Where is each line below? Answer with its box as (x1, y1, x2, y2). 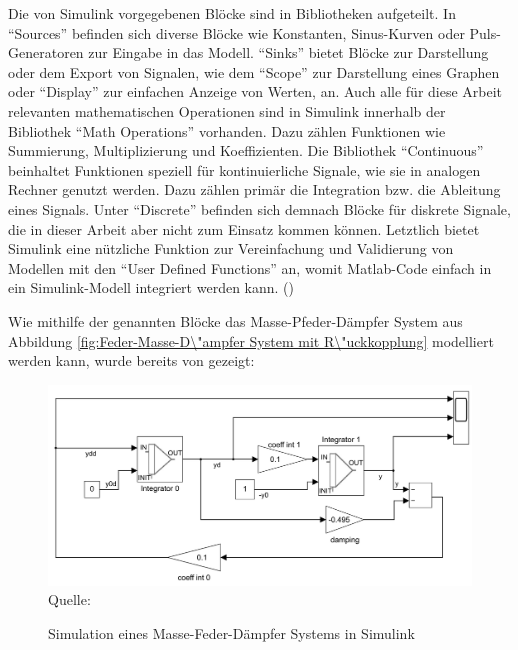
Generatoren (8, 42, 84, 63)
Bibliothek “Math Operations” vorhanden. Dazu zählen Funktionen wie (8, 120, 446, 141)
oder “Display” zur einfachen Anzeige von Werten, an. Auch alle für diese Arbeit (8, 81, 503, 102)
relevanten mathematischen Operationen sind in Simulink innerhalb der (8, 100, 446, 121)
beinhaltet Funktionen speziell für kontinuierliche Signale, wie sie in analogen (8, 159, 481, 180)
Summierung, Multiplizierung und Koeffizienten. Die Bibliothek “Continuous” (8, 140, 484, 161)
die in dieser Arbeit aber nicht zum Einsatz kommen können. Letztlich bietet (8, 218, 480, 239)
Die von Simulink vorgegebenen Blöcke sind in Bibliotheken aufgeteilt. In (8, 3, 456, 23)
